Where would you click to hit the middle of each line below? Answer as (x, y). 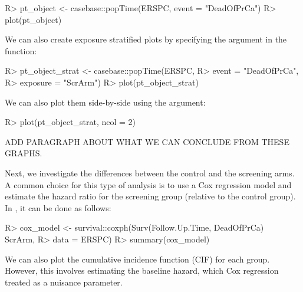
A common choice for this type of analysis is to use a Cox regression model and (148, 184)
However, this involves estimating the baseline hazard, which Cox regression (142, 270)
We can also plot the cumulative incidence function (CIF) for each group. (137, 259)
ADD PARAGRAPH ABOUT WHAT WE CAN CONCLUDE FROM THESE (147, 141)
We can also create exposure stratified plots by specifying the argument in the (146, 39)
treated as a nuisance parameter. (64, 282)
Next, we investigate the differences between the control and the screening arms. (150, 173)
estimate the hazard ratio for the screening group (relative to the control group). (150, 196)
